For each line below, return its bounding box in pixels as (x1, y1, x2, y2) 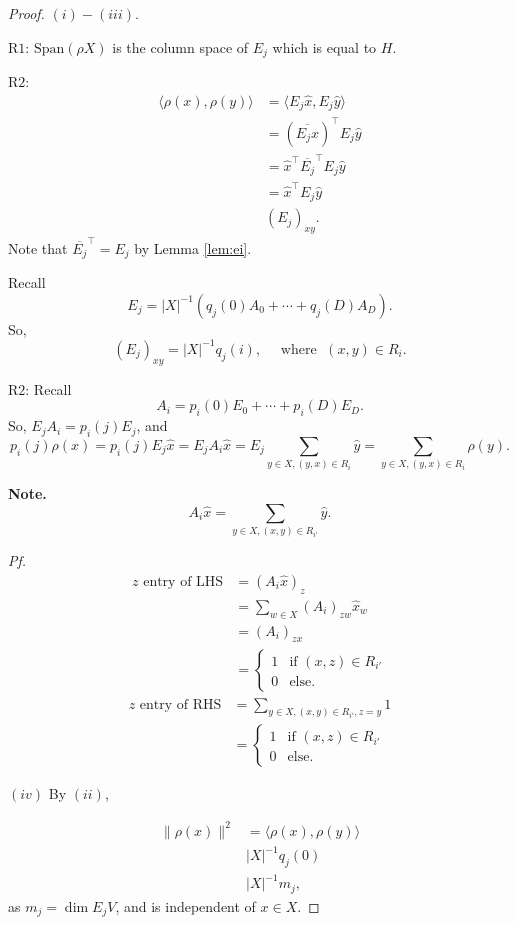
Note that (8, 237, 68, 258)
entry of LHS (143, 574, 224, 589)
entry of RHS (139, 697, 222, 712)
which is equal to (272, 36, 377, 57)
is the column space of (112, 36, 249, 57)
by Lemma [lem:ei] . (134, 237, 252, 258)
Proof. (8, 3, 45, 23)
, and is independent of (115, 895, 256, 916)
